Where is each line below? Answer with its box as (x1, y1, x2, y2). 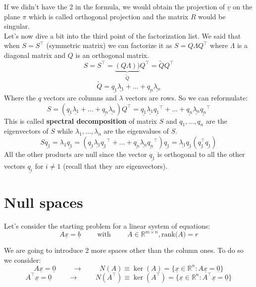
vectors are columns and (43, 93, 117, 103)
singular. (4, 21, 30, 31)
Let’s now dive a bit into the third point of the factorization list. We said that (4, 30, 241, 41)
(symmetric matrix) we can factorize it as (46, 40, 172, 50)
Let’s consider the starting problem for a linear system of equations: (4, 221, 210, 231)
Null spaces (4, 192, 83, 212)
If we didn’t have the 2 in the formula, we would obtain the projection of (4, 1, 225, 11)
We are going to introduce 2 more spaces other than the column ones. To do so (4, 245, 244, 255)
